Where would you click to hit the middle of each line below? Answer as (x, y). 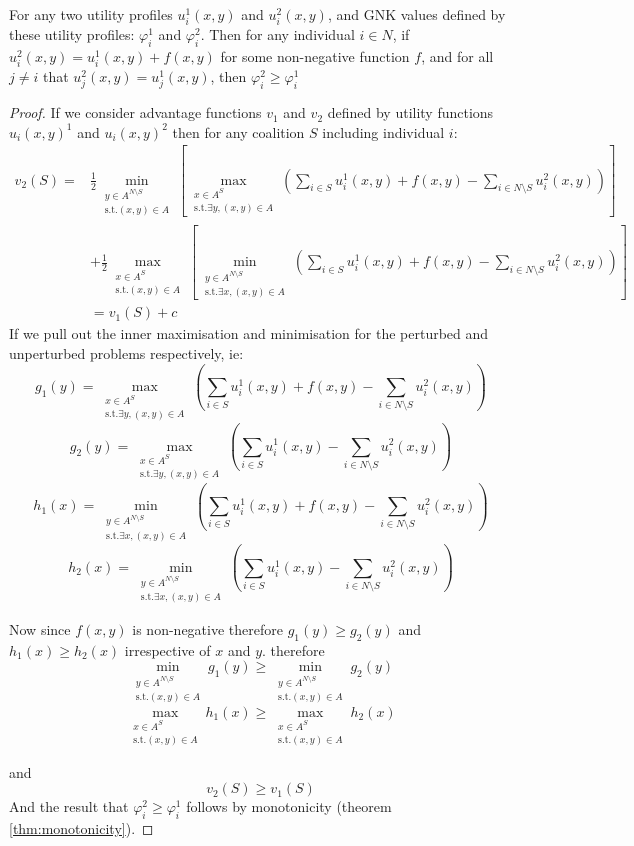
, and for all (457, 55)
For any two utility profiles (91, 14)
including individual (383, 131)
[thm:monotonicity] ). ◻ (81, 828)
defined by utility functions (410, 112)
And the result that (69, 806)
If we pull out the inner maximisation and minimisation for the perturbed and (249, 333)
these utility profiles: (72, 34)
